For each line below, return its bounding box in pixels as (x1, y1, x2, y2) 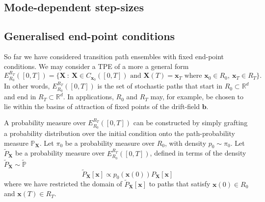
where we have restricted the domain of (4, 179, 122, 189)
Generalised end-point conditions (4, 28, 175, 44)
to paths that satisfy (149, 179, 211, 189)
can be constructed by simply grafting (133, 117, 248, 128)
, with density (164, 137, 207, 148)
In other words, (4, 81, 50, 91)
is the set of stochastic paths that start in (97, 81, 222, 91)
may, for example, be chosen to (150, 91, 244, 102)
